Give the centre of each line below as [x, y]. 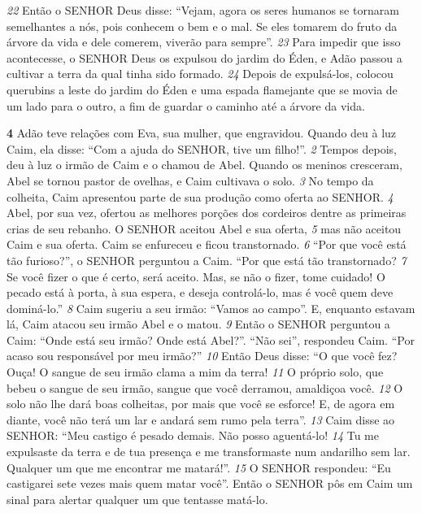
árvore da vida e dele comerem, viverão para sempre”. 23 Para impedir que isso [204, 42]
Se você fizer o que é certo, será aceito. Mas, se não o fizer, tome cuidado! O [196, 276]
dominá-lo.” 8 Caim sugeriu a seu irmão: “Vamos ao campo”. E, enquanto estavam [211, 308]
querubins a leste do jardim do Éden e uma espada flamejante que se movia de [202, 89]
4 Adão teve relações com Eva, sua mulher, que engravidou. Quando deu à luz [202, 133]
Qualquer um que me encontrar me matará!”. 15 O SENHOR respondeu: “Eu [199, 467]
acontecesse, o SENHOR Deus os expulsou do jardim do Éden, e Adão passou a [204, 57]
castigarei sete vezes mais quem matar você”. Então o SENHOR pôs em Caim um [210, 483]
